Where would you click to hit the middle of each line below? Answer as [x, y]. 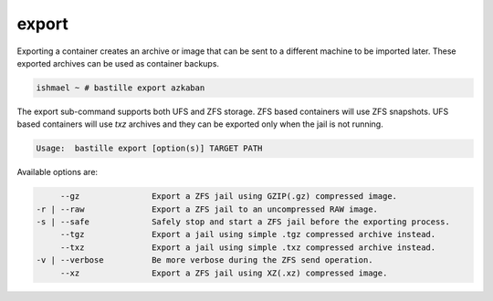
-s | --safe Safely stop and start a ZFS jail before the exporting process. [243, 222]
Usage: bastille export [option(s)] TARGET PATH [149, 149]
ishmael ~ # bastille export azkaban [121, 88]
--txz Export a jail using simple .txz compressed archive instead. [248, 247]
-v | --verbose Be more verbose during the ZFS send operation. [205, 260]
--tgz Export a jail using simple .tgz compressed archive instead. [248, 234]
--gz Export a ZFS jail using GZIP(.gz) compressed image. [228, 197]
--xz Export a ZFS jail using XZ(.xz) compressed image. [224, 273]
